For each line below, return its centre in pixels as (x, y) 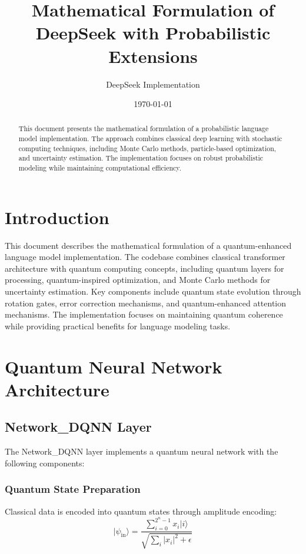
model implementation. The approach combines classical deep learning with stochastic (150, 138)
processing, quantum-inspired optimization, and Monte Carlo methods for (138, 280)
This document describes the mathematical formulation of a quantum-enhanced (148, 245)
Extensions (153, 56)
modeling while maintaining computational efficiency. (100, 168)
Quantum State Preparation (73, 489)
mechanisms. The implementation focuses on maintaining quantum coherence (144, 314)
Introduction (57, 217)
